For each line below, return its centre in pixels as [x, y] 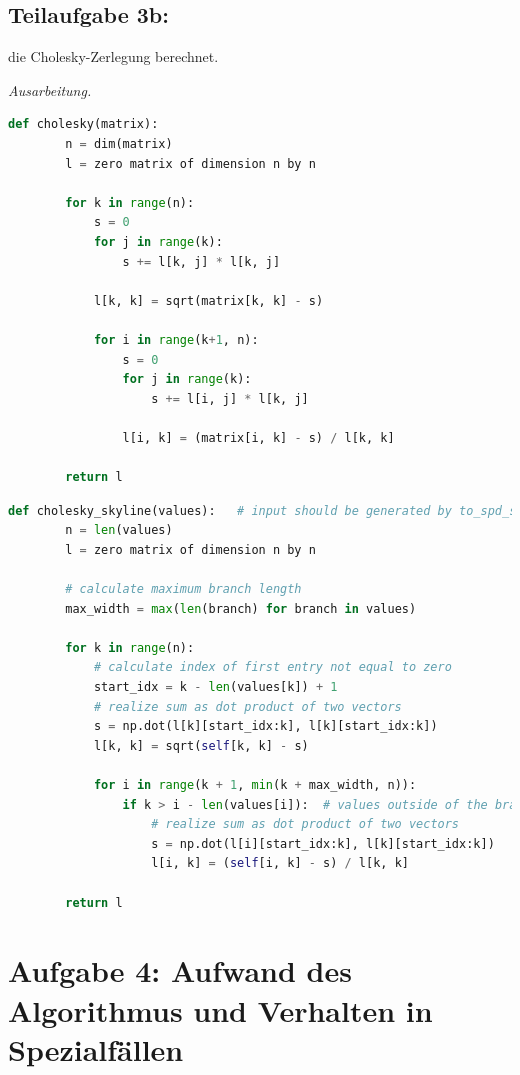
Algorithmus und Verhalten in [220, 1009]
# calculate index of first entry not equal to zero [272, 667]
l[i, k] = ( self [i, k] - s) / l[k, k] [280, 863]
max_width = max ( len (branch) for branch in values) [241, 608]
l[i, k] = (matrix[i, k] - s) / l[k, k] [258, 437]
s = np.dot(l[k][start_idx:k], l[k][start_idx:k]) [265, 726]
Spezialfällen [96, 1048]
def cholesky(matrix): [83, 124]
